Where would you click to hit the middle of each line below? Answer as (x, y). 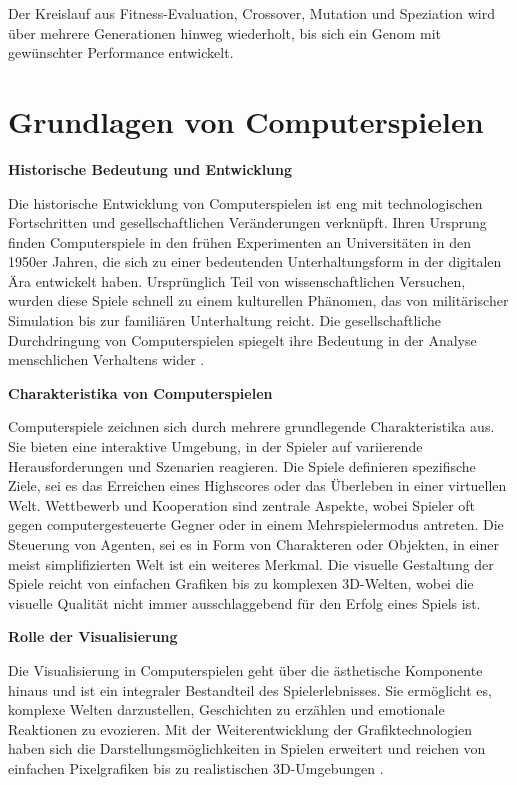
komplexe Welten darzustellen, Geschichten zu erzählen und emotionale (226, 709)
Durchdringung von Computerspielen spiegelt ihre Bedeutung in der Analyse (242, 339)
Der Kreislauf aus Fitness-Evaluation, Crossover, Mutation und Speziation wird (252, 13)
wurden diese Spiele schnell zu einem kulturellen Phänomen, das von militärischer (258, 300)
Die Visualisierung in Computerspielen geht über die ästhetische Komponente (245, 669)
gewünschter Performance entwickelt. (121, 52)
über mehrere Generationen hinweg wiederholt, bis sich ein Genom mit (224, 32)
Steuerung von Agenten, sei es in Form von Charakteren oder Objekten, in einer (253, 544)
